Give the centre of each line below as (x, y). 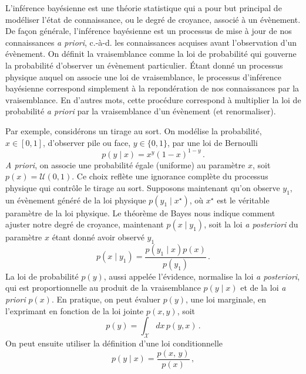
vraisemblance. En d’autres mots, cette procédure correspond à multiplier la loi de (153, 99)
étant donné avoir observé (98, 237)
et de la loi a (263, 288)
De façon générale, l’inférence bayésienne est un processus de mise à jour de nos (149, 31)
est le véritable (243, 200)
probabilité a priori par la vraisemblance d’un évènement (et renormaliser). (141, 111)
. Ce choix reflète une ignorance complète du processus (170, 176)
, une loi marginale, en (226, 299)
